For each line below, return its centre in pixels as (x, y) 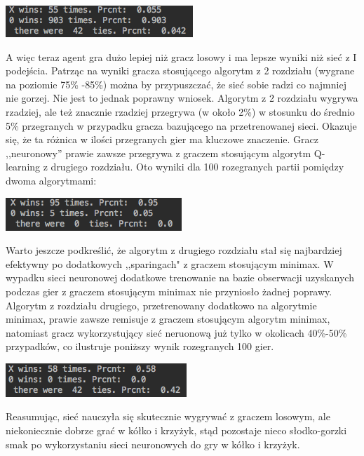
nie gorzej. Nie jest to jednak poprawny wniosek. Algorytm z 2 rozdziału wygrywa (182, 98)
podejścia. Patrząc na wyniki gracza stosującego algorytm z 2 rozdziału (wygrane (180, 71)
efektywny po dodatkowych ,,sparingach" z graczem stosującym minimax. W (170, 263)
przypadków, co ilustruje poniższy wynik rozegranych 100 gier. (140, 346)
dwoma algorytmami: (51, 180)
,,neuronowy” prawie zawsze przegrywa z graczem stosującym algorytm (159, 153)
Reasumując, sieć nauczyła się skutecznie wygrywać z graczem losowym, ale (168, 416)
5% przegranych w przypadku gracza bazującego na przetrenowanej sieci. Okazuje (181, 125)
